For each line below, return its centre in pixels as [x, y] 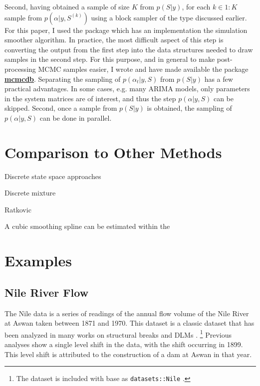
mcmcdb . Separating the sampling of [63, 79]
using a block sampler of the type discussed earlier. [169, 17]
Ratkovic [18, 209]
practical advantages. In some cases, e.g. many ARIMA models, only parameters [127, 89]
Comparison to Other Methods [113, 152]
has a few [219, 79]
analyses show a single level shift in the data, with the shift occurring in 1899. [124, 344]
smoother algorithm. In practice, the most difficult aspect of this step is [114, 40]
